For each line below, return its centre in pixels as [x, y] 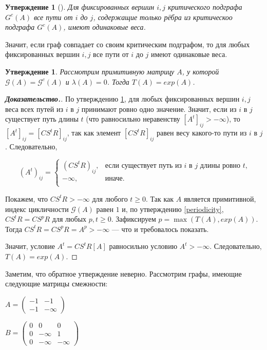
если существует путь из [143, 166]
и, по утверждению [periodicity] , [173, 209]
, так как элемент [94, 133]
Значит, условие [30, 246]
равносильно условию [143, 246]
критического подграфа [205, 7]
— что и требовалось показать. [160, 229]
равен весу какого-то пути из [202, 133]
